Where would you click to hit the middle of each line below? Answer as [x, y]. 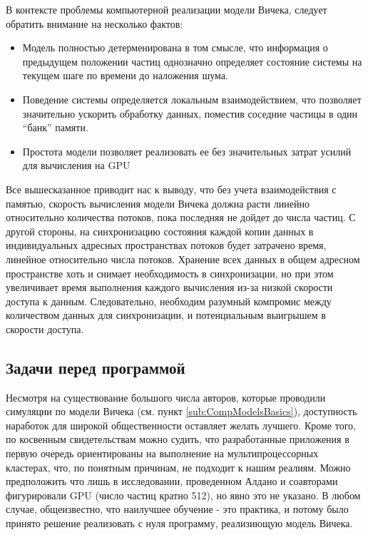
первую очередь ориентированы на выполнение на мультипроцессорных [162, 453]
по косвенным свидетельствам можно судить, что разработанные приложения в [178, 439]
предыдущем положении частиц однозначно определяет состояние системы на [192, 61]
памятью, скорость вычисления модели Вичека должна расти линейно [158, 203]
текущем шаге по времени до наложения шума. [125, 75]
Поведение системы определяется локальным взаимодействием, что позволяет [192, 99]
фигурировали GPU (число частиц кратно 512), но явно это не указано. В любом [183, 495]
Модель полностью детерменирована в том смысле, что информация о [175, 47]
